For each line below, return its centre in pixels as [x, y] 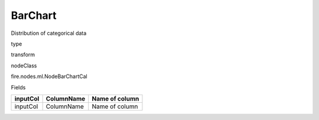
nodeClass [24, 66]
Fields [18, 87]
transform [23, 55]
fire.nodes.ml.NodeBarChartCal [49, 76]
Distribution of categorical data [49, 33]
